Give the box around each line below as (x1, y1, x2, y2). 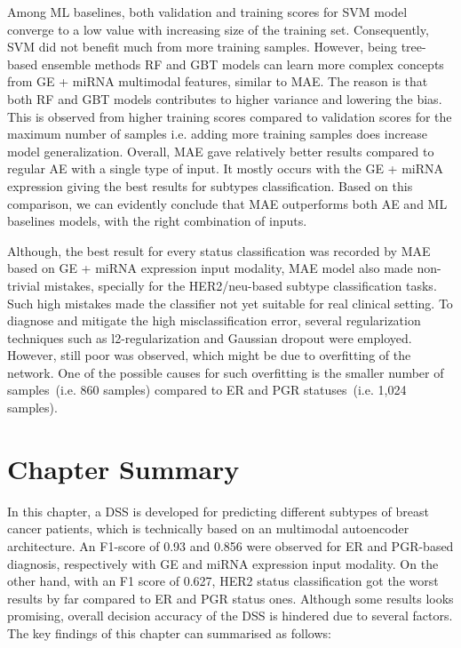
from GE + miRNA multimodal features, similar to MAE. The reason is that (7, 72, 428, 91)
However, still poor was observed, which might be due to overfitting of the (7, 346, 411, 364)
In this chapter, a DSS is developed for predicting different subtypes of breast (7, 501, 429, 520)
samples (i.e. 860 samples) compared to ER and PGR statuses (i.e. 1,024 (7, 380, 407, 399)
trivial (7, 276, 41, 294)
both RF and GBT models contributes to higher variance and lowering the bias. (7, 89, 442, 108)
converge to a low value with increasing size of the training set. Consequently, (7, 20, 429, 38)
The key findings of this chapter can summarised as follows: (7, 623, 331, 642)
